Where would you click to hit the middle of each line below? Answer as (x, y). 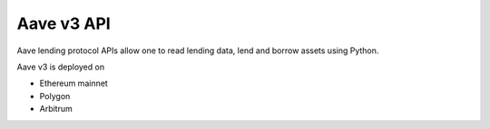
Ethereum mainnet (73, 83)
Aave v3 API (64, 23)
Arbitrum (56, 109)
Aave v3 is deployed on (60, 67)
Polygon (55, 96)
